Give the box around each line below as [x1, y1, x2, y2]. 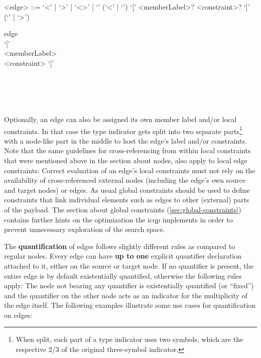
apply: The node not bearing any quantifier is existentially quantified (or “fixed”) [4, 280, 254, 291]
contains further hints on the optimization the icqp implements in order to [4, 214, 233, 224]
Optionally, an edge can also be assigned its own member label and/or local [4, 113, 237, 124]
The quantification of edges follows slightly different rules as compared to [4, 241, 235, 251]
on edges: [4, 309, 33, 320]
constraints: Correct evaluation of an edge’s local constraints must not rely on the [4, 165, 255, 175]
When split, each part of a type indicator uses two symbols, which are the [16, 334, 243, 344]
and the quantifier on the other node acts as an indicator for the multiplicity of [4, 290, 247, 300]
